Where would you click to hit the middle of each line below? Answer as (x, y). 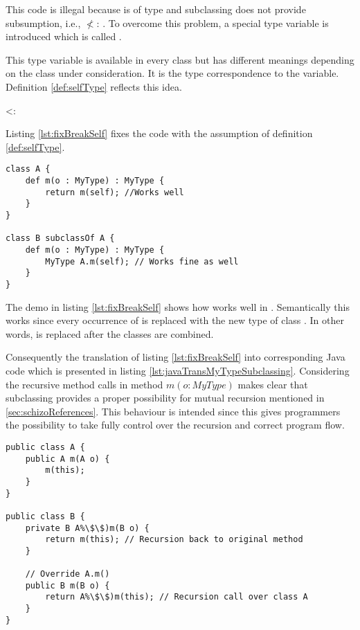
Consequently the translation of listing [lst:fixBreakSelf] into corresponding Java (175, 357)
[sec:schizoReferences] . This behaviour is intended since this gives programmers (173, 411)
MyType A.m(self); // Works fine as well (142, 261)
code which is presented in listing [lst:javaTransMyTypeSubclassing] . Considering (178, 370)
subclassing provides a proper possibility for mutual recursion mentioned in (165, 398)
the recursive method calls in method (84, 384)
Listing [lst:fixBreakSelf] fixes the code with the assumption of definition (159, 133)
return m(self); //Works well (115, 192)
